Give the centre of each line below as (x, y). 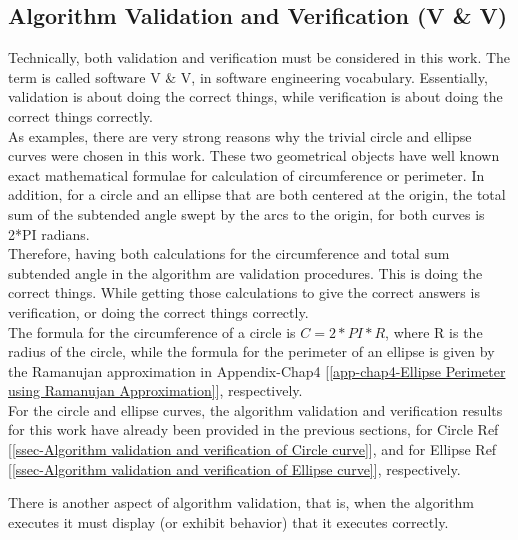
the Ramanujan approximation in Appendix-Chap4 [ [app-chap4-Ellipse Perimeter (257, 370)
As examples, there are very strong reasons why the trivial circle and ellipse (240, 135)
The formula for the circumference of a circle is (152, 331)
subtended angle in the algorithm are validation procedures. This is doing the (245, 272)
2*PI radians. (49, 233)
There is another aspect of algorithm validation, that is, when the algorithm (241, 502)
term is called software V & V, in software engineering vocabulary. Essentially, (248, 76)
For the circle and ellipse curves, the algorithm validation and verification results (255, 409)
